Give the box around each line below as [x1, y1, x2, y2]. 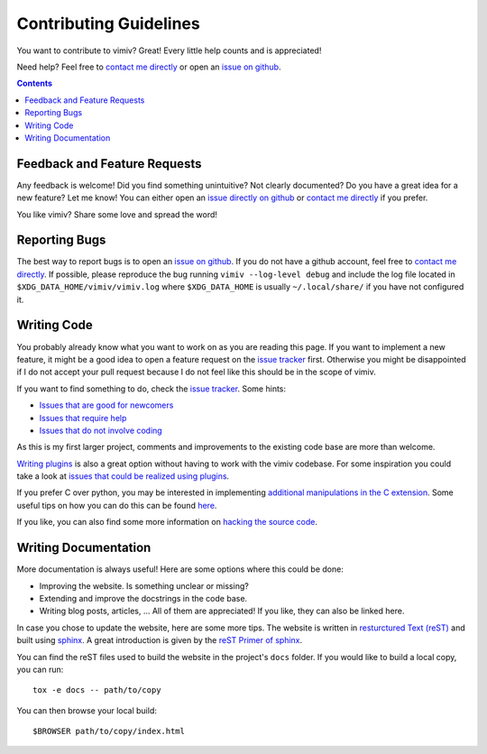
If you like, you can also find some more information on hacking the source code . [16, 517, 318, 528]
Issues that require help [39, 412, 127, 423]
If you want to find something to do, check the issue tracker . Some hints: [16, 383, 287, 394]
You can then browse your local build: [16, 704, 157, 716]
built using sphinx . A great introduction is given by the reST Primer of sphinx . [16, 635, 303, 646]
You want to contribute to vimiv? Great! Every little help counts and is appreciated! [16, 45, 322, 56]
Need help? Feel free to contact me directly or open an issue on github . [16, 61, 281, 72]
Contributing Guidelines [16, 14, 200, 33]
